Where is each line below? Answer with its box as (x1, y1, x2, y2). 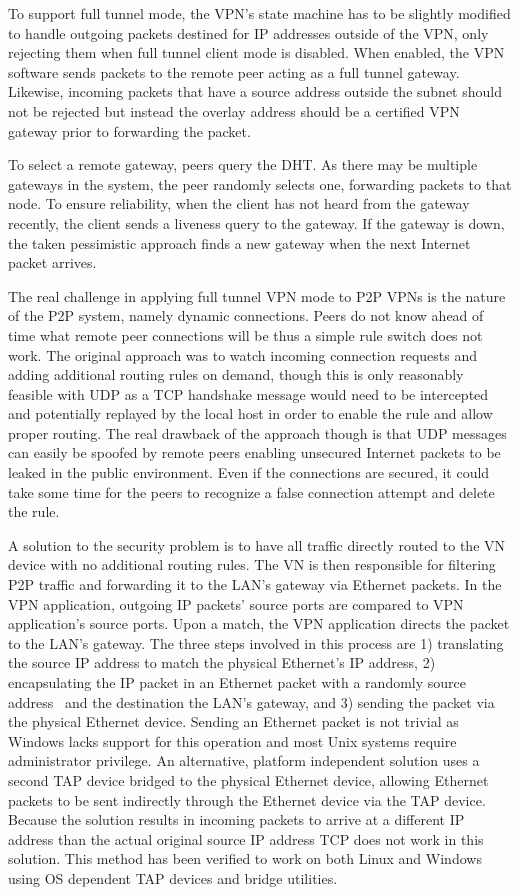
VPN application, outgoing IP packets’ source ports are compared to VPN (8, 593, 464, 614)
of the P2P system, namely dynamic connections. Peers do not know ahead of (8, 305, 484, 326)
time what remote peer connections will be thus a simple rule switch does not (8, 324, 483, 345)
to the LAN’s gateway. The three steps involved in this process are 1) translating (8, 632, 504, 653)
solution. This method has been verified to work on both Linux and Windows (8, 848, 482, 869)
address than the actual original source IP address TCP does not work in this (8, 828, 484, 849)
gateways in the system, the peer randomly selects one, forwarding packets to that (8, 173, 512, 194)
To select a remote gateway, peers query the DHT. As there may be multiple (8, 154, 478, 175)
